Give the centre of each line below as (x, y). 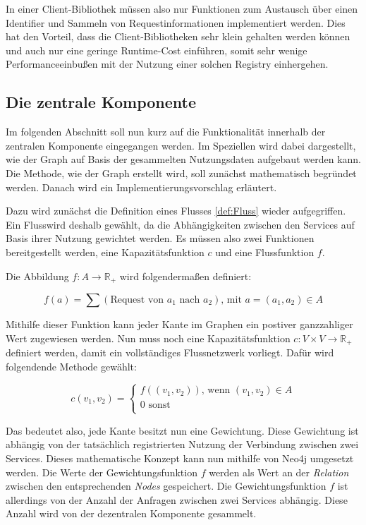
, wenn (216, 391)
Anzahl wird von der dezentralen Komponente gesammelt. (131, 513)
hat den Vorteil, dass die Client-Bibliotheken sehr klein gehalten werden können (178, 36)
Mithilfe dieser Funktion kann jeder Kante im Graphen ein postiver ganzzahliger (179, 324)
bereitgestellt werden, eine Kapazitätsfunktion (105, 252)
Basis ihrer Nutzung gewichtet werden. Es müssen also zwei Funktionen (160, 238)
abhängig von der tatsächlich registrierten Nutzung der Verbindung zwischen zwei (182, 444)
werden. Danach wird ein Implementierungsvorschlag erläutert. (141, 187)
